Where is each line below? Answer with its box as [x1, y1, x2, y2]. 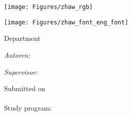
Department [4, 33, 41, 43]
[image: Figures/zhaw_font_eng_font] [4, 18, 129, 26]
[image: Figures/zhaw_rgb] [4, 3, 93, 10]
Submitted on [4, 83, 46, 94]
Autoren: [4, 49, 30, 60]
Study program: [4, 103, 52, 113]
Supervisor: [4, 66, 38, 77]
